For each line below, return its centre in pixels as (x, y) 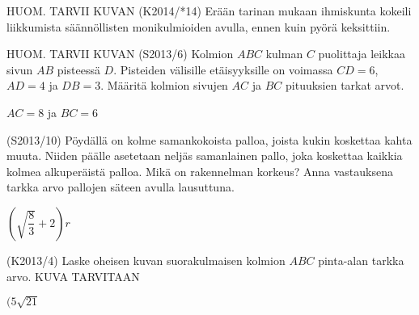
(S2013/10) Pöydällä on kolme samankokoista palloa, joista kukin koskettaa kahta (209, 139)
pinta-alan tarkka (361, 260)
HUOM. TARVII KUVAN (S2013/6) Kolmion (120, 54)
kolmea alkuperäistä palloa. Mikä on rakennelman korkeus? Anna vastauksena (200, 171)
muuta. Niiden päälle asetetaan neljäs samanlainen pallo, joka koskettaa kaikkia (205, 155)
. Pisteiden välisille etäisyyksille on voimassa (223, 69)
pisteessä (78, 69)
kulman (284, 54)
